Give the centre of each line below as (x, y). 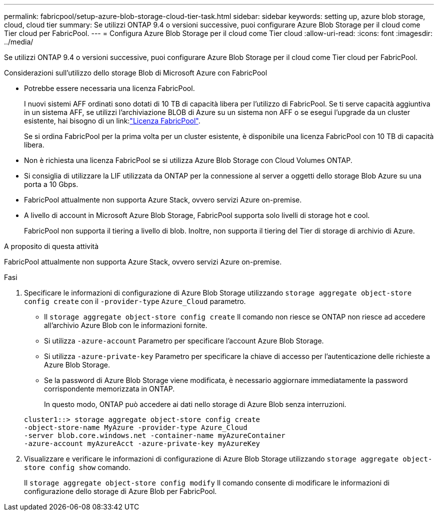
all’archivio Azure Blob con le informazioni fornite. (126, 325)
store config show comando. (77, 467)
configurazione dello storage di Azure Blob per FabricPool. (120, 491)
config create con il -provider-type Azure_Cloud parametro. (135, 301)
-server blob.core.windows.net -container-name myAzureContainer (155, 435)
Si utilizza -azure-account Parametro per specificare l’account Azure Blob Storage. (184, 341)
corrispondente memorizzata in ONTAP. (109, 389)
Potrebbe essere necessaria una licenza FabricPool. (109, 88)
